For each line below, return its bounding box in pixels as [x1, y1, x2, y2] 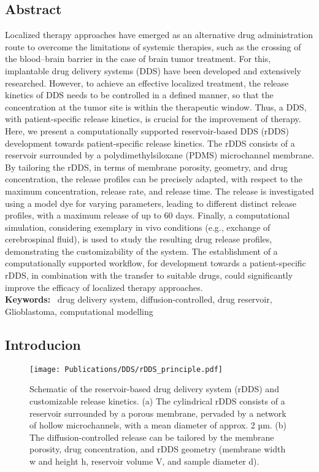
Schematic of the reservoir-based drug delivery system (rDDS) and [29, 382, 279, 395]
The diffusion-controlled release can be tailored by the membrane [29, 430, 274, 443]
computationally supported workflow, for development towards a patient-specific [5, 257, 306, 269]
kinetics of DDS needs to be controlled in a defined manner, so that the [5, 88, 274, 101]
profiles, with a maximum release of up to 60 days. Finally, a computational [5, 209, 290, 222]
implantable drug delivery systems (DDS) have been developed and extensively [5, 64, 301, 77]
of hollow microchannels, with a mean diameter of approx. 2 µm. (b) [29, 419, 287, 431]
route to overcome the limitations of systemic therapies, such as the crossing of [5, 40, 301, 53]
